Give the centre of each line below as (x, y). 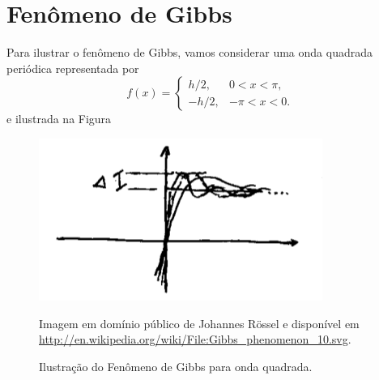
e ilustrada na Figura (59, 119)
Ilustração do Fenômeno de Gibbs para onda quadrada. (176, 366)
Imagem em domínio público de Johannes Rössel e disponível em (199, 323)
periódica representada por (73, 68)
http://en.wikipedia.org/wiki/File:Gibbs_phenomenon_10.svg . (195, 339)
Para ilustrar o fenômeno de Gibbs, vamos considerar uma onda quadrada (189, 52)
